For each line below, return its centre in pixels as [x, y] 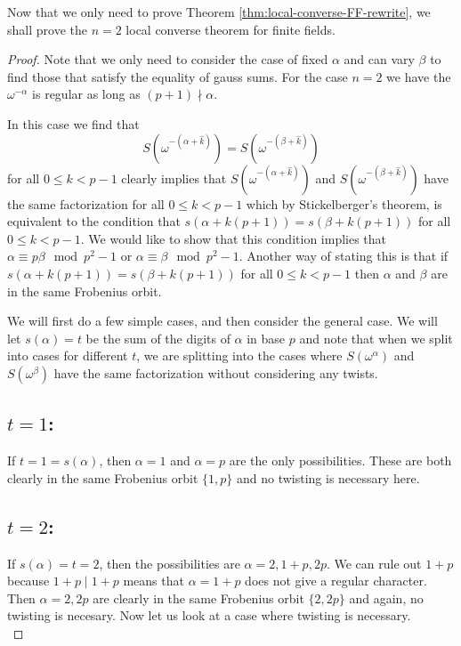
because [28, 581]
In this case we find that [73, 123]
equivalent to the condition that [94, 221]
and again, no [386, 598]
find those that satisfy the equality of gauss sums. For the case [178, 76]
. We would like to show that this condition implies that [234, 238]
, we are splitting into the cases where [239, 355]
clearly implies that [174, 178]
